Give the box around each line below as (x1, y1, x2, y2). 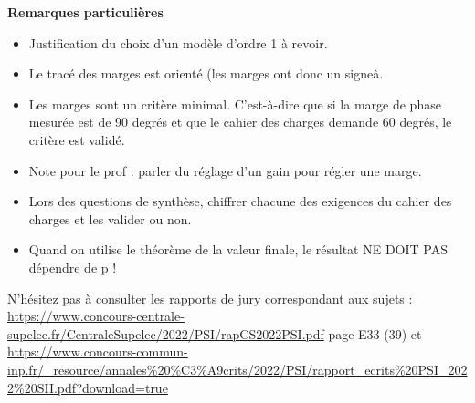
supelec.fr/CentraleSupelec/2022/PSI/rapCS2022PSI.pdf (7, 324, 324, 343)
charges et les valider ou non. (28, 209, 192, 228)
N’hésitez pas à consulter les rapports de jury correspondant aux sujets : (7, 288, 413, 307)
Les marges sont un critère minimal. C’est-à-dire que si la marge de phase (28, 94, 441, 113)
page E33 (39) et (328, 324, 422, 343)
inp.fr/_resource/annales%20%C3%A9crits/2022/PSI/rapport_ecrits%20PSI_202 (7, 359, 468, 378)
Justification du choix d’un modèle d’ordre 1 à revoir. (28, 33, 328, 52)
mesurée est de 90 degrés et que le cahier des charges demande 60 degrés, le (28, 112, 452, 131)
